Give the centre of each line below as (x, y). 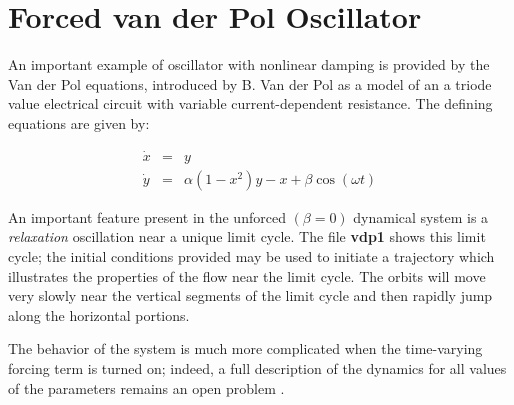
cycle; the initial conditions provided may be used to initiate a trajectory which (251, 255)
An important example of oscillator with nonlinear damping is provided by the (249, 64)
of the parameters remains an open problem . (146, 387)
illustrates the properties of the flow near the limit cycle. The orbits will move (247, 275)
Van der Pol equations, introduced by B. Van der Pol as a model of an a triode (250, 83)
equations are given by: (79, 122)
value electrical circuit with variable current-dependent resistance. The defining (250, 103)
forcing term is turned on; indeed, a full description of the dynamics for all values (257, 367)
